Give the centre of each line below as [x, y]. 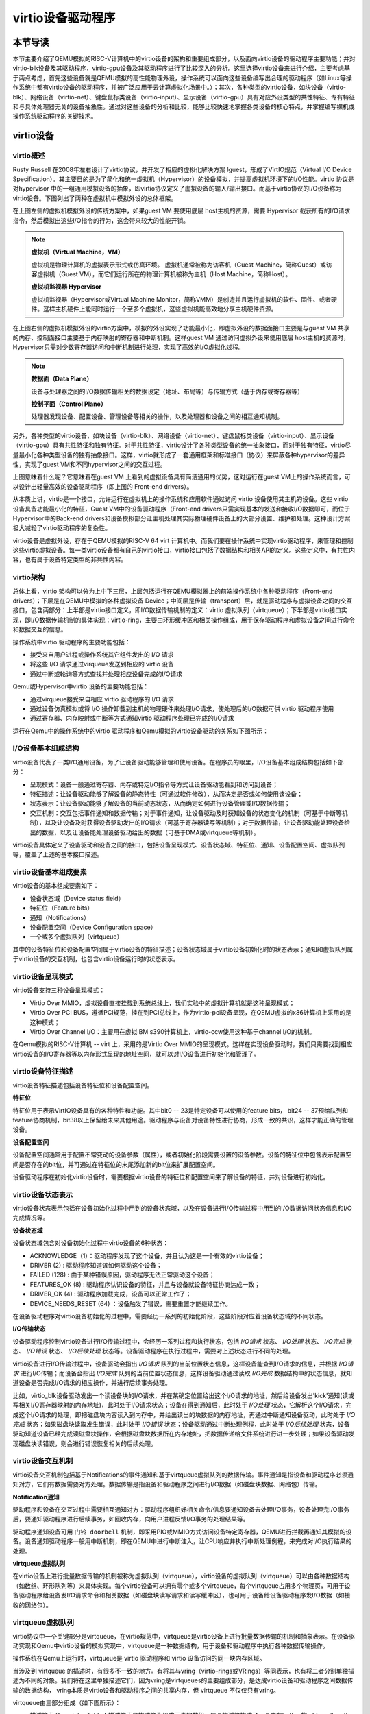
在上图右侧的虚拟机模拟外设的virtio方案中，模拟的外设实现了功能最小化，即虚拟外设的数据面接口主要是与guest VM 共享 [181, 328]
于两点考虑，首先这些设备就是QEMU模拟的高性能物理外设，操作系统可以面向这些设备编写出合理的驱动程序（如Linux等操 [182, 77]
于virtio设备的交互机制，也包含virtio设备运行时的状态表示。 [96, 959]
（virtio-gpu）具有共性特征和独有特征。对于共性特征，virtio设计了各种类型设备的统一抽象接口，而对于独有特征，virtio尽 [182, 445]
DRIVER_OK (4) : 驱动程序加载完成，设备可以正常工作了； [111, 1294]
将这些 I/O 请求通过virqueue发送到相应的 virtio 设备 [102, 664]
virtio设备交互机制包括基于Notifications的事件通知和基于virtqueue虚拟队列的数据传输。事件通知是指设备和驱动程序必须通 [183, 1475]
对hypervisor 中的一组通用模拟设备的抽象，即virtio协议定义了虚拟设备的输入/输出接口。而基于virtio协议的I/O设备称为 [177, 189]
